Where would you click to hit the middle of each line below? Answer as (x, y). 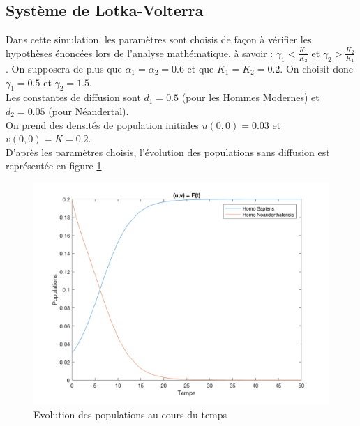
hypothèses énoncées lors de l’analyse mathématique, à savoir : (140, 53)
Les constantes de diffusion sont (73, 97)
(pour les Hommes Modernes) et (250, 97)
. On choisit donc (317, 69)
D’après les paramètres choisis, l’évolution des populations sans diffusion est (168, 152)
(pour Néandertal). (89, 111)
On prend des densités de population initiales (102, 124)
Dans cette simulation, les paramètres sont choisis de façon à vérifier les (159, 39)
